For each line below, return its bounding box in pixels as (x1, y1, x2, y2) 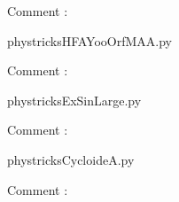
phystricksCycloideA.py (7, 150, 135, 168)
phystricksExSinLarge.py (7, 90, 142, 109)
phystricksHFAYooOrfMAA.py (7, 31, 172, 50)
